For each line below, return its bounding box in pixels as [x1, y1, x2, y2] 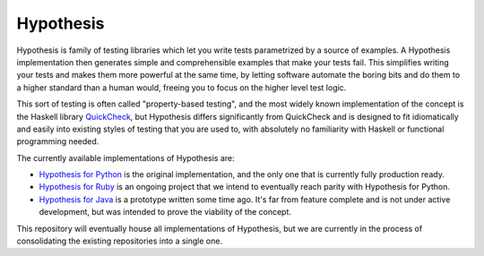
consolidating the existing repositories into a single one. [16, 235, 223, 246]
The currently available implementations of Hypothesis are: [16, 152, 235, 163]
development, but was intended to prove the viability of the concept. [39, 207, 291, 218]
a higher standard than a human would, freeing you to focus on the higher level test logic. [16, 81, 347, 93]
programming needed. [16, 136, 99, 147]
